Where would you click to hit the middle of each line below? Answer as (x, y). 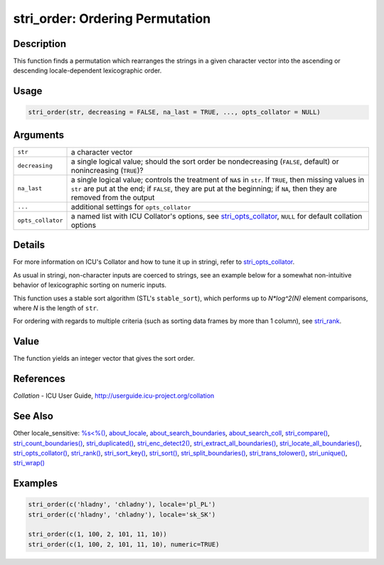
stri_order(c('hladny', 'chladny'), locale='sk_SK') (122, 514)
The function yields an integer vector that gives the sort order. (104, 359)
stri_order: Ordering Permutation (112, 19)
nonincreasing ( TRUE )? (107, 170)
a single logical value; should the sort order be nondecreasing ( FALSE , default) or (205, 162)
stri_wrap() (29, 463)
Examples (36, 484)
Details (29, 245)
